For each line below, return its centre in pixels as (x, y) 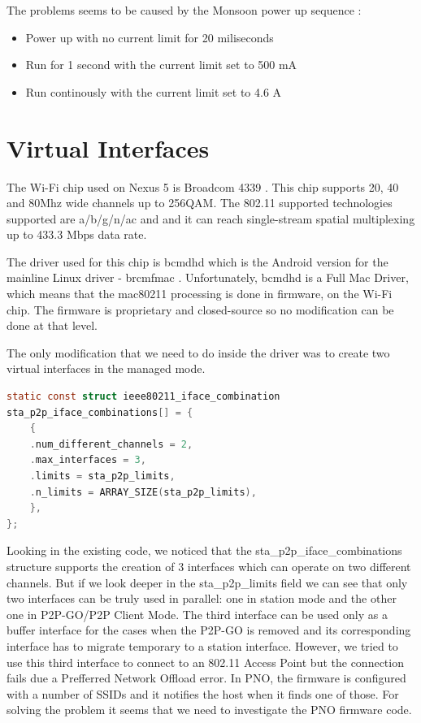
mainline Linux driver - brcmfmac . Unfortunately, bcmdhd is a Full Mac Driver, (208, 277)
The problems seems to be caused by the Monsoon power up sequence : (184, 10)
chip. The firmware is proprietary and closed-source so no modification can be (200, 309)
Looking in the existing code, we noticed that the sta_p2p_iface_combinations (204, 550)
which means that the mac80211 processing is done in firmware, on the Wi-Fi (200, 294)
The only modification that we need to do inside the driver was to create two (198, 352)
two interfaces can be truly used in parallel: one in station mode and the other (202, 598)
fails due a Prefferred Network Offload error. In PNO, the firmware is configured (206, 678)
